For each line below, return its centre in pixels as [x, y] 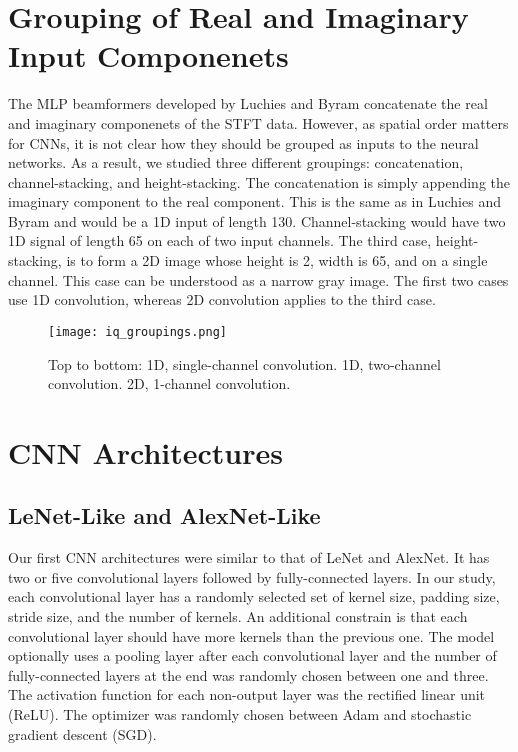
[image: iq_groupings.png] [137, 331]
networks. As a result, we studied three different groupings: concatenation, [236, 162]
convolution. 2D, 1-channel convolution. [169, 383]
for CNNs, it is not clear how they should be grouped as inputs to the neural [243, 142]
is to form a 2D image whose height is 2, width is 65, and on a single [277, 260]
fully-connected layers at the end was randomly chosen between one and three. [248, 674]
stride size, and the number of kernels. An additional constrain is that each [238, 616]
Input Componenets [148, 55]
